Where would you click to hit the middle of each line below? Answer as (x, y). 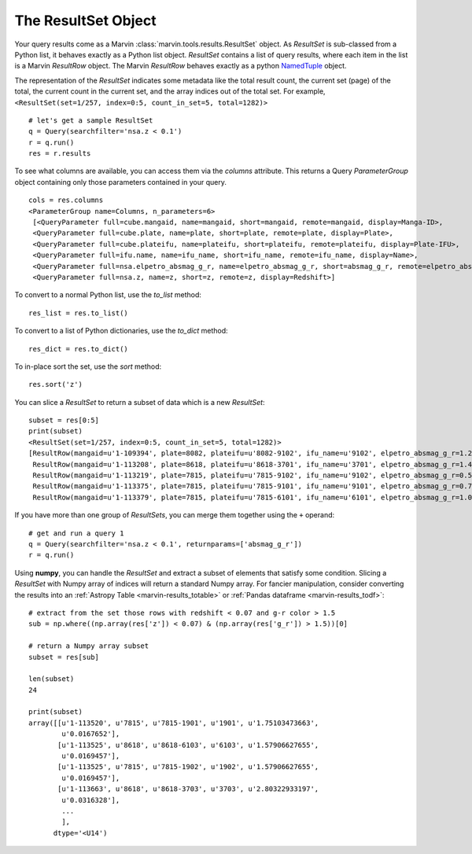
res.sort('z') (55, 385)
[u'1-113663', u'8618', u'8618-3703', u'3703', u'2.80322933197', (188, 789)
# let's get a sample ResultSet (91, 120)
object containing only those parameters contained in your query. (121, 182)
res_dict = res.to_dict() (79, 349)
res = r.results (60, 154)
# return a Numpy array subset (89, 646)
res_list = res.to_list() (79, 313)
